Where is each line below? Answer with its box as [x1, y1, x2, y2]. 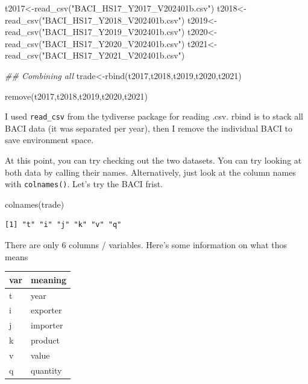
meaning [31, 273, 67, 286]
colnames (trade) [5, 197, 64, 210]
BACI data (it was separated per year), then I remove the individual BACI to [5, 121, 293, 134]
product [31, 334, 60, 347]
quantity [31, 363, 62, 376]
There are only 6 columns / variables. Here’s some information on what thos [5, 238, 287, 251]
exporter [31, 304, 62, 316]
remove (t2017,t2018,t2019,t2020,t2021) [5, 89, 148, 102]
